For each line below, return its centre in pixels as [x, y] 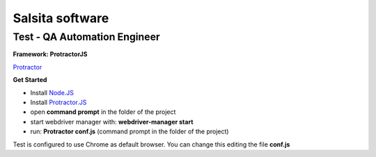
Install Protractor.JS [58, 102]
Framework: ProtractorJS [50, 54]
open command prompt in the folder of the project [103, 112]
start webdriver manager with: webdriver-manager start [112, 122]
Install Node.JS [52, 92]
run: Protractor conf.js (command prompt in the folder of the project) [130, 131]
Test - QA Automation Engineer [86, 37]
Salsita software [61, 18]
